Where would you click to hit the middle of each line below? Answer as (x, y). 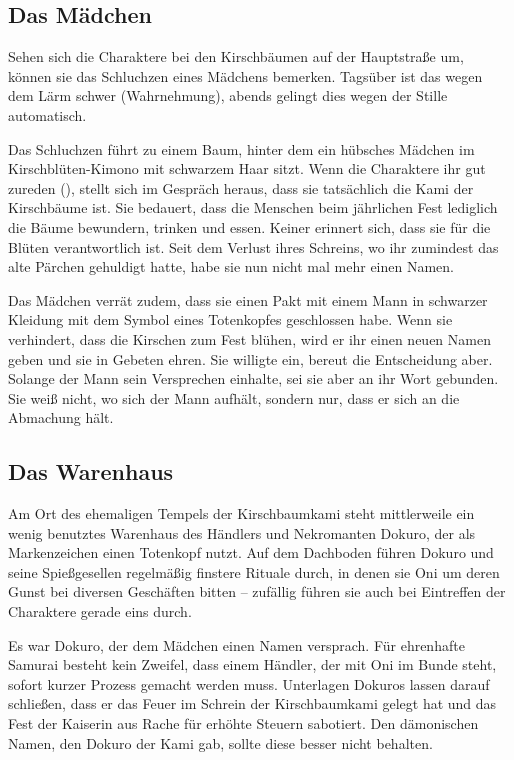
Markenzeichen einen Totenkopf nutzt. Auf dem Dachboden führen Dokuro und (251, 552)
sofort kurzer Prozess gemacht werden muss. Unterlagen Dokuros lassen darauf (249, 683)
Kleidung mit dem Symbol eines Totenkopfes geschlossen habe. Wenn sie (230, 319)
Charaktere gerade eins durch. (100, 611)
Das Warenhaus (91, 471)
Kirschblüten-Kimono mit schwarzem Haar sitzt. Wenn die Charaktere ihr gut (247, 168)
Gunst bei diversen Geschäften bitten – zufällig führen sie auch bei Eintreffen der (257, 591)
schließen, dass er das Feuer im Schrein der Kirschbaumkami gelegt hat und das (252, 703)
